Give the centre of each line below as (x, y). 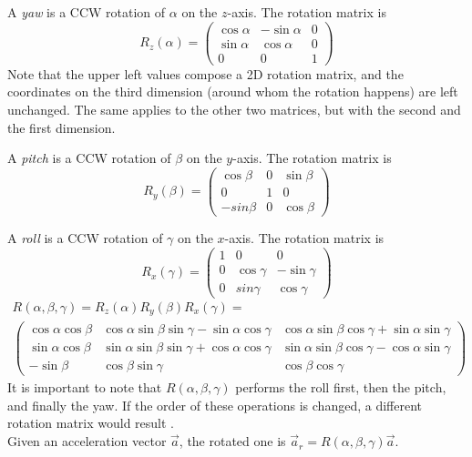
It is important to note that (85, 387)
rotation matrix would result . (91, 423)
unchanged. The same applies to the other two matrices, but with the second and (234, 109)
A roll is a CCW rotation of (85, 237)
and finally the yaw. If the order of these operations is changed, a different (215, 405)
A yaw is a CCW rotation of (87, 12)
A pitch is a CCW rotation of (89, 158)
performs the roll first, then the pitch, (341, 387)
